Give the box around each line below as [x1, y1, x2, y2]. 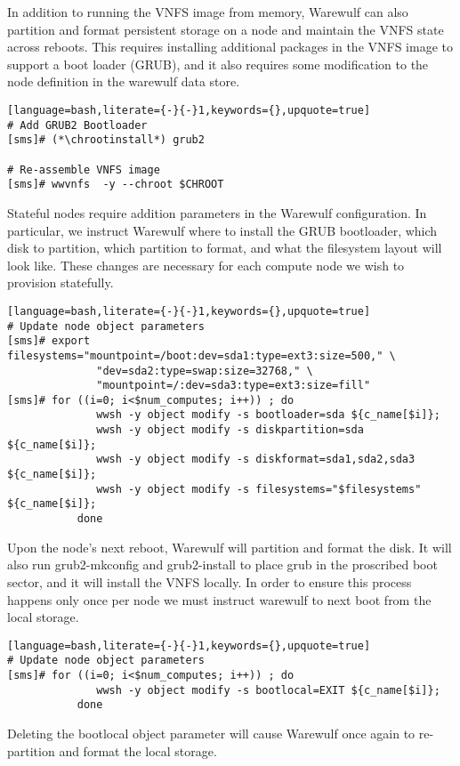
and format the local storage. [59, 741, 217, 760]
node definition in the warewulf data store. [7, 72, 240, 91]
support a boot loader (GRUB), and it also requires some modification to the [7, 54, 429, 73]
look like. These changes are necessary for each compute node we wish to [7, 255, 405, 274]
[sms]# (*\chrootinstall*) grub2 [7, 133, 205, 147]
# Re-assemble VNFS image [7, 163, 160, 176]
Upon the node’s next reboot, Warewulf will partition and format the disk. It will [7, 537, 452, 556]
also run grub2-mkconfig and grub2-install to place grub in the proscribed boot [7, 555, 438, 574]
